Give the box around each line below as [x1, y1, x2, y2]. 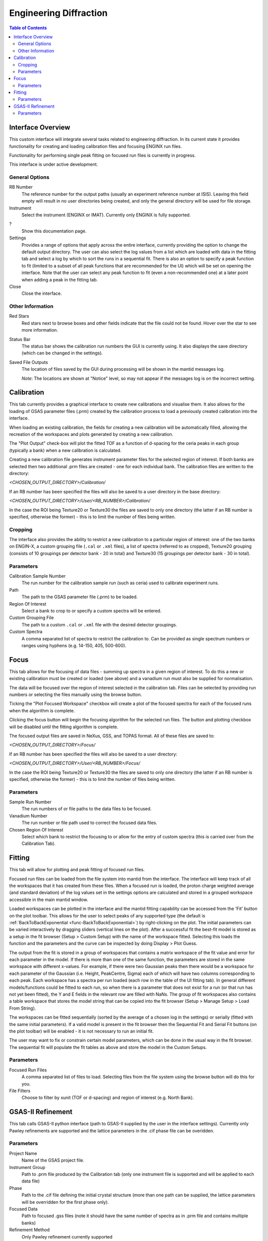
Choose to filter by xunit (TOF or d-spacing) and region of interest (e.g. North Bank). [21, 1095, 194, 1101]
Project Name [9, 1150, 37, 1156]
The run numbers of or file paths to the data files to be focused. [21, 806, 152, 812]
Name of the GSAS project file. [21, 1157, 84, 1164]
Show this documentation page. [21, 228, 87, 234]
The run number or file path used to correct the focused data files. [21, 820, 157, 826]
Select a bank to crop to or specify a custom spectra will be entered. [21, 608, 162, 614]
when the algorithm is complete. [9, 707, 75, 713]
